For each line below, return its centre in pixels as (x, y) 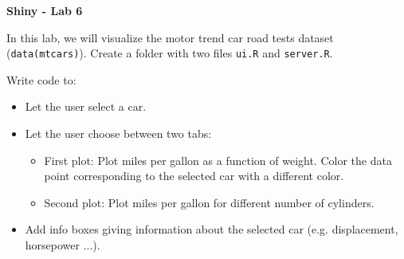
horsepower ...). (63, 245)
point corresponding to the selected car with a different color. (194, 176)
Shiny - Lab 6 (45, 10)
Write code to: (41, 79)
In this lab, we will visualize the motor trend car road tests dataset (170, 37)
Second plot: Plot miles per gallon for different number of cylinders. (209, 202)
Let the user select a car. (86, 106)
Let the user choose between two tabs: (118, 133)
